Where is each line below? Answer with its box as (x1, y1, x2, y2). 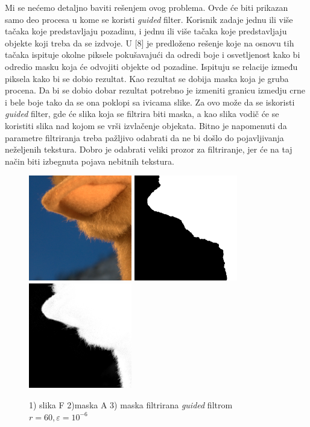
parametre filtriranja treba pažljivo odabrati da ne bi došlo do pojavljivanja (5, 131, 284, 144)
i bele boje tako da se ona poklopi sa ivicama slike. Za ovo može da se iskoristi (5, 95, 295, 108)
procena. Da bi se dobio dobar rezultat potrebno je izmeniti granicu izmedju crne (5, 84, 305, 96)
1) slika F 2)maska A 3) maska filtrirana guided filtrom (29, 398, 233, 411)
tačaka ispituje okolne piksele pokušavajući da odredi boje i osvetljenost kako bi (5, 48, 300, 61)
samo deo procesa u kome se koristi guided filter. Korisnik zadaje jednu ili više (5, 13, 293, 25)
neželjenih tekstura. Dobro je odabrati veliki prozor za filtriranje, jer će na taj (5, 143, 293, 156)
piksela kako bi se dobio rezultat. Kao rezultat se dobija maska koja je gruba (5, 72, 289, 84)
